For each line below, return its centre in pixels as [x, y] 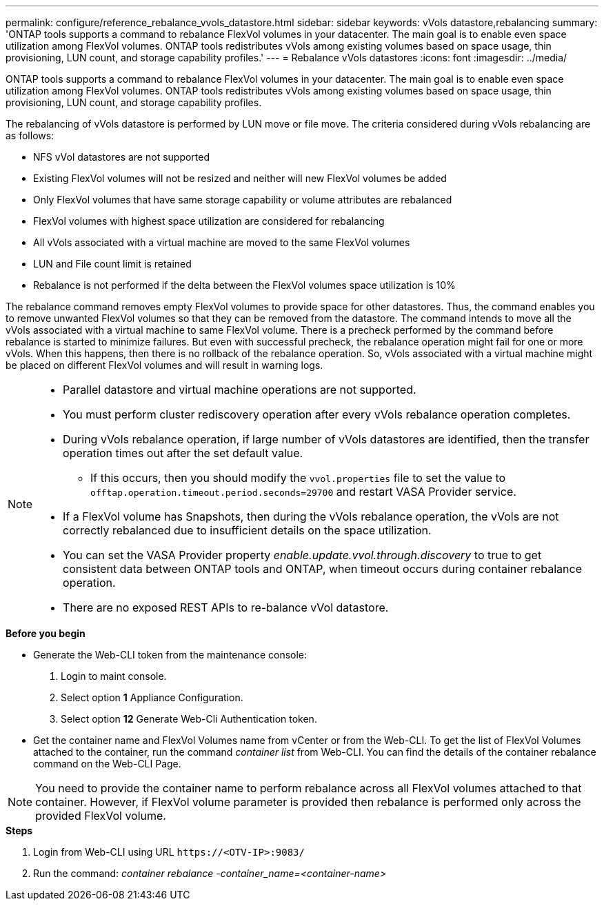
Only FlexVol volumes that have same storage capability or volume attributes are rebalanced [243, 200]
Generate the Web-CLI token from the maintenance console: [170, 655]
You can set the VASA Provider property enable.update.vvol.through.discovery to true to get [302, 555]
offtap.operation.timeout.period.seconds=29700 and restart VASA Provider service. [303, 492]
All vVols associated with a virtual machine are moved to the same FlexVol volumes [222, 242]
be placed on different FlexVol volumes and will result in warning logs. [164, 365]
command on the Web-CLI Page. [107, 764]
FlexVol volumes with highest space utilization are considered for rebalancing [209, 221]
